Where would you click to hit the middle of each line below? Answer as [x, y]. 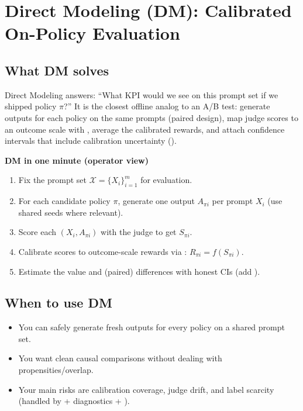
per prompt [233, 201]
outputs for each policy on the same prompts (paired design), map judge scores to [151, 117]
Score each [37, 232]
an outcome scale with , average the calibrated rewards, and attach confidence [145, 129]
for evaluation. [166, 180]
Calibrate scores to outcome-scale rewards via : [103, 251]
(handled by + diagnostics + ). [74, 401]
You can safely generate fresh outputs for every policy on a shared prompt [151, 327]
